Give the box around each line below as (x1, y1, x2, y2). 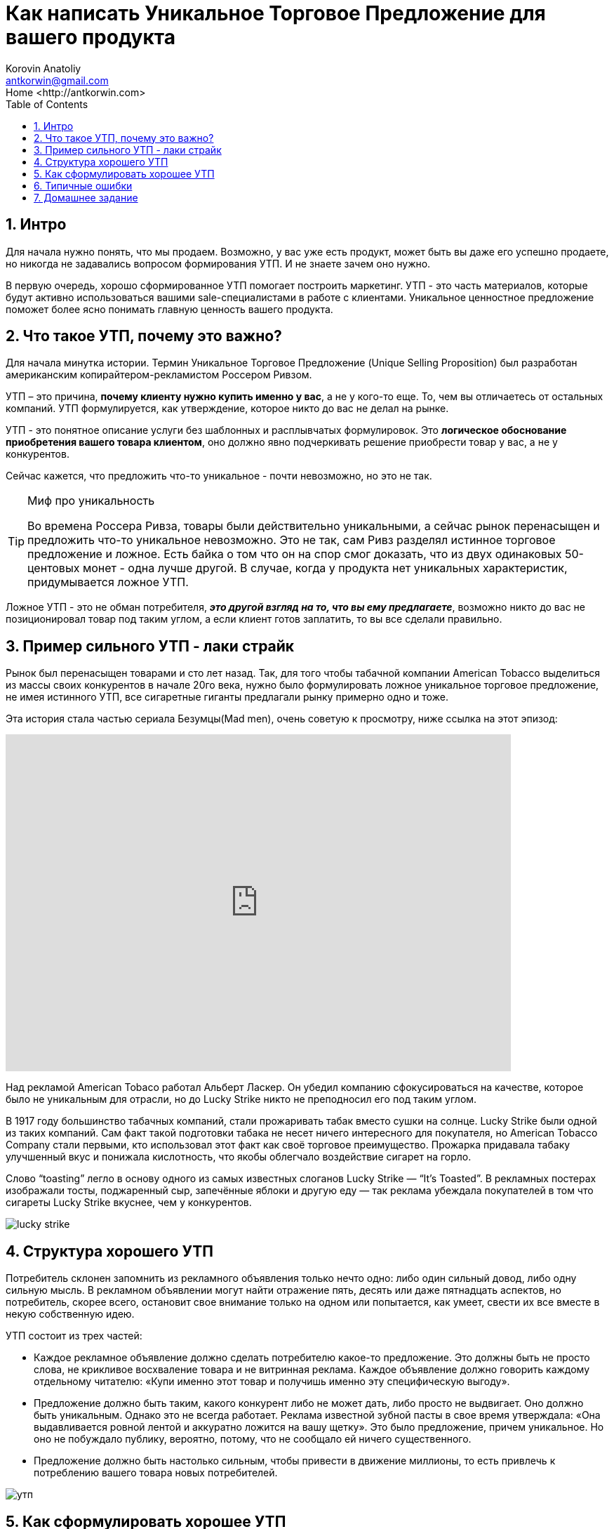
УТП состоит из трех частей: (6, 1330, 142, 1342)
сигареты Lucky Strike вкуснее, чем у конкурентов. (6, 1196, 252, 1209)
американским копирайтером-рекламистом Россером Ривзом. (6, 369, 312, 381)
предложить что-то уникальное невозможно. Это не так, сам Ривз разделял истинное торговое (27, 533, 556, 548)
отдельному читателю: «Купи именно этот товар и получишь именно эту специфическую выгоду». (34, 1375, 510, 1388)
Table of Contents (6, 98, 88, 110)
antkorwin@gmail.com (6, 74, 109, 86)
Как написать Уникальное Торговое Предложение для (6, 1, 546, 25)
